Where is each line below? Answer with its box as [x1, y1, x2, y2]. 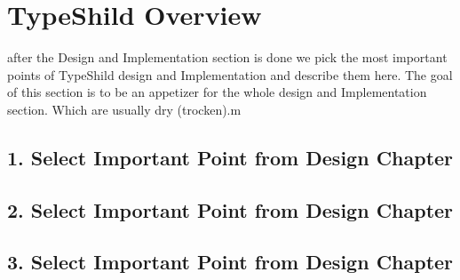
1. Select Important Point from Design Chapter [7, 143, 454, 171]
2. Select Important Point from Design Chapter [7, 196, 454, 223]
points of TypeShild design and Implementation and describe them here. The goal [7, 65, 453, 84]
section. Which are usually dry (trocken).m [7, 100, 242, 118]
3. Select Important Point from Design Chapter [7, 248, 454, 276]
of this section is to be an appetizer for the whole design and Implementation [7, 83, 427, 101]
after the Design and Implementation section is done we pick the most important [7, 48, 448, 67]
